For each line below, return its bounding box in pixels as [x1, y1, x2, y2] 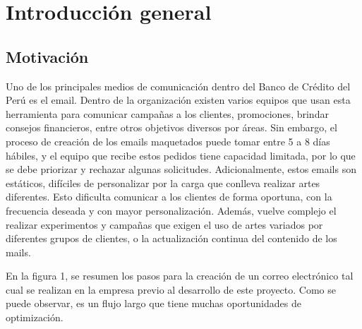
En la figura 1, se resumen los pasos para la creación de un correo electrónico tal [6, 268, 354, 283]
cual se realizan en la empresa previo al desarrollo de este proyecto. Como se [6, 282, 336, 297]
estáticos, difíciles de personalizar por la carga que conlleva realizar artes [6, 175, 320, 190]
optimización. [6, 310, 64, 325]
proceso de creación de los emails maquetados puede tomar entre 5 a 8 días [6, 133, 330, 148]
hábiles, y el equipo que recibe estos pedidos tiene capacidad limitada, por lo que [6, 148, 356, 162]
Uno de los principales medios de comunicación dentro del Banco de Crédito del [6, 78, 351, 93]
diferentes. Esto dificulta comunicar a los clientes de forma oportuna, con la [6, 189, 332, 204]
